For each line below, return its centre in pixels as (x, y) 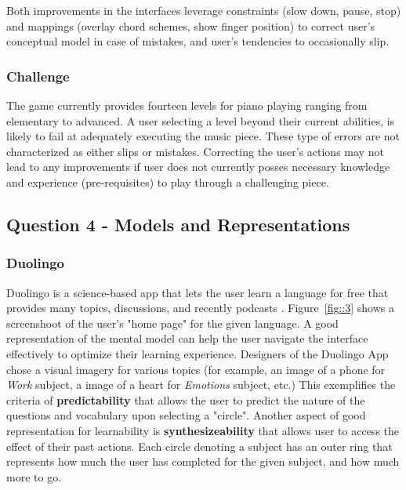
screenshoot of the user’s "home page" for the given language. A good (172, 323)
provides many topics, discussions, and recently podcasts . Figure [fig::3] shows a (200, 308)
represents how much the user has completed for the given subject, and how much (203, 461)
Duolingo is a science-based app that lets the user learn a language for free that (198, 292)
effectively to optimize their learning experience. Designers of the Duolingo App (198, 353)
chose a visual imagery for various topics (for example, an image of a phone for (196, 369)
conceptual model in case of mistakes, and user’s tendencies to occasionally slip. (198, 41)
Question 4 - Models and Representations (178, 224)
